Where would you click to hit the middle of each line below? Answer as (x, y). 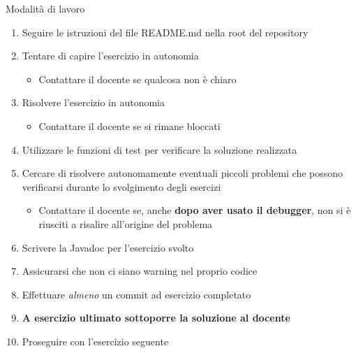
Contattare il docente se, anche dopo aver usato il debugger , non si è (195, 210)
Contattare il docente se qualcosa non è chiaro (138, 79)
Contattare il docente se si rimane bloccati (129, 125)
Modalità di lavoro (45, 8)
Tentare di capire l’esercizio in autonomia (110, 56)
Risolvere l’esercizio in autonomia (93, 102)
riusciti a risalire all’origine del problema (126, 223)
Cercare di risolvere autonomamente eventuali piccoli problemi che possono (183, 173)
